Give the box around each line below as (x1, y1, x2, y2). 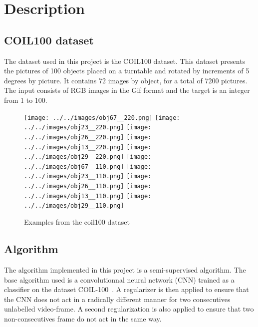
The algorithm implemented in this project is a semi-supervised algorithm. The (4, 264, 246, 275)
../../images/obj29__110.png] (24, 202, 124, 210)
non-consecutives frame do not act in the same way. (4, 313, 162, 324)
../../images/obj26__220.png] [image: (24, 133, 152, 141)
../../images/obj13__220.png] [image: (24, 143, 152, 151)
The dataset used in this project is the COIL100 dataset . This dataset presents (4, 55, 246, 66)
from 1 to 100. (4, 94, 47, 105)
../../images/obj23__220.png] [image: (24, 124, 152, 131)
